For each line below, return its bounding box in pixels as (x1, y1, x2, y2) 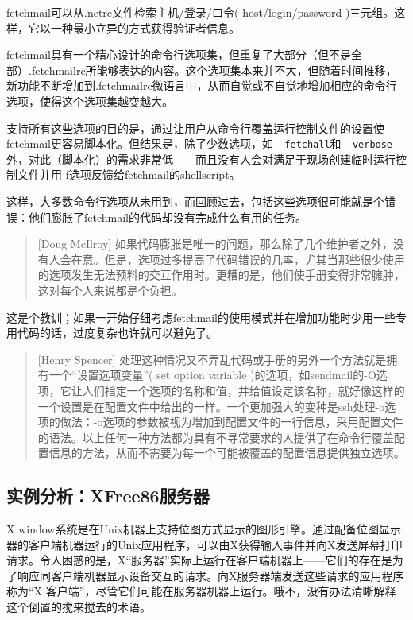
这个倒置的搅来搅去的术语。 (6, 599, 151, 615)
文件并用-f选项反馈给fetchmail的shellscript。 (17, 166, 241, 183)
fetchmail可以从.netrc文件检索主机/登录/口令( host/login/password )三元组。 (6, 4, 395, 20)
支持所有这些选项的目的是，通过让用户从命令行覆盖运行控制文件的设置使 (6, 119, 384, 136)
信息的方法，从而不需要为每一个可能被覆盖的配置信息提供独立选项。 (48, 444, 405, 461)
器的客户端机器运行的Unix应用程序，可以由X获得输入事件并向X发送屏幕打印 (6, 536, 403, 552)
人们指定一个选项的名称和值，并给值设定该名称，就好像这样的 (82, 382, 405, 398)
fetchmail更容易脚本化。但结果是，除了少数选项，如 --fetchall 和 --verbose (6, 135, 393, 152)
